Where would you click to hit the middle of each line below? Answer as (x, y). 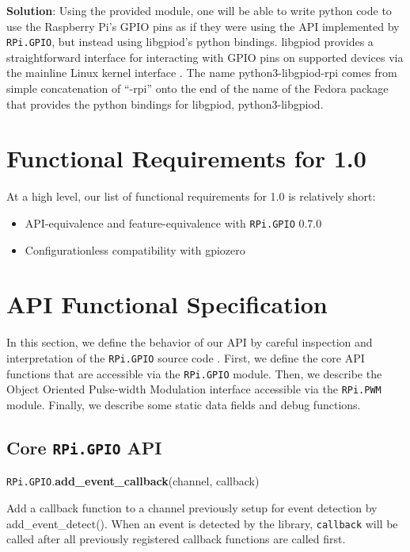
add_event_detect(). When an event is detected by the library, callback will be (202, 523)
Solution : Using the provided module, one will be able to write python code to (199, 10)
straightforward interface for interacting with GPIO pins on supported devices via (205, 57)
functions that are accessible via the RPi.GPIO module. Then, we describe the (194, 373)
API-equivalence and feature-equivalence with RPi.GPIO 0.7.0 (173, 222)
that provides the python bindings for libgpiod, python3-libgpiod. (165, 103)
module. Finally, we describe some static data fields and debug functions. (184, 404)
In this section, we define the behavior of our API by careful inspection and (190, 342)
